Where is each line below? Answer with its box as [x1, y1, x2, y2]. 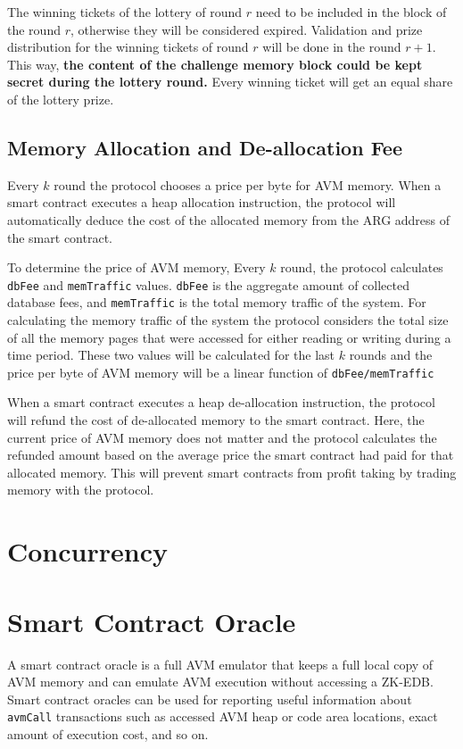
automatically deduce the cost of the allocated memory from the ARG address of [7, 210, 451, 229]
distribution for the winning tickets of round [7, 37, 249, 56]
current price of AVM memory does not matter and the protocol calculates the [7, 428, 437, 446]
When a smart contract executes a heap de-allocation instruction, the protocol [7, 393, 435, 412]
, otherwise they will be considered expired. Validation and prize [70, 20, 423, 38]
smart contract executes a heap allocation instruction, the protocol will [7, 193, 396, 212]
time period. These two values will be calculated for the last [7, 345, 335, 364]
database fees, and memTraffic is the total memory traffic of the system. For [7, 293, 426, 312]
